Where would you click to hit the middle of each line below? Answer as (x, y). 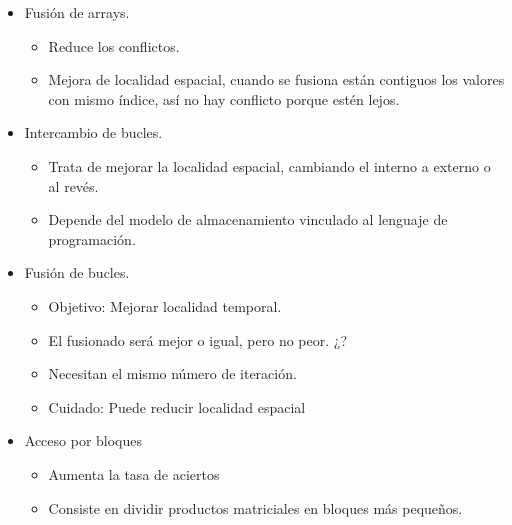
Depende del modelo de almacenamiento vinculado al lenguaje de (248, 219)
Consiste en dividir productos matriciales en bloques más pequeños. (255, 507)
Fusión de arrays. (77, 12)
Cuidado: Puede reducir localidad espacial (177, 406)
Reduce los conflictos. (114, 45)
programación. (92, 238)
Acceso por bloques (83, 440)
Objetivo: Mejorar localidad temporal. (165, 305)
